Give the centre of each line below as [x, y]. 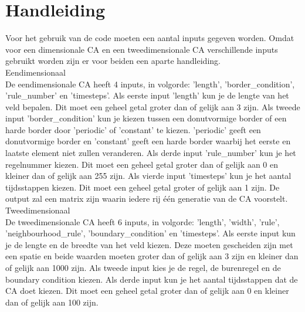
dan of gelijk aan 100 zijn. [52, 302]
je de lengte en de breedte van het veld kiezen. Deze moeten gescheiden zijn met [149, 244]
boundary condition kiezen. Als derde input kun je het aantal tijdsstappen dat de [152, 279]
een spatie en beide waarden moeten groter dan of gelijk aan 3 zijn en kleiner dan [152, 256]
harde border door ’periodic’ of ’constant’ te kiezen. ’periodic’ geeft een [133, 129]
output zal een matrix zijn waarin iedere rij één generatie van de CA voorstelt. [147, 199]
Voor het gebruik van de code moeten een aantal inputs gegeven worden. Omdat [150, 38]
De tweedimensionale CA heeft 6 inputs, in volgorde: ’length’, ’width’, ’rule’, [143, 221]
